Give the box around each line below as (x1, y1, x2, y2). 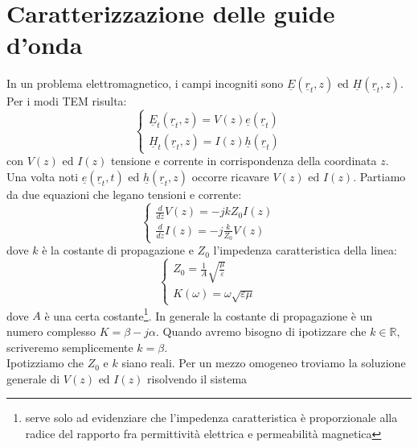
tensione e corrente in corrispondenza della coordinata (110, 152, 377, 169)
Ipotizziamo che (6, 354, 84, 371)
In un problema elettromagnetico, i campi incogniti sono (6, 75, 284, 92)
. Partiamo (353, 168, 406, 185)
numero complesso (6, 323, 96, 340)
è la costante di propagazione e (42, 242, 194, 259)
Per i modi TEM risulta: (6, 93, 127, 110)
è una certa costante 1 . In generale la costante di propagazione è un (44, 304, 373, 324)
